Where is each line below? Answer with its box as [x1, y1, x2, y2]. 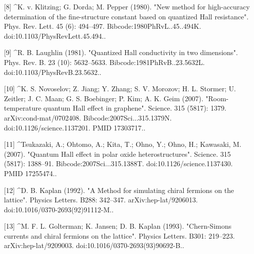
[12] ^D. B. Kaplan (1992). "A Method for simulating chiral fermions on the [4, 185, 234, 195]
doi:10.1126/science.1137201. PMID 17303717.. [4, 122, 146, 132]
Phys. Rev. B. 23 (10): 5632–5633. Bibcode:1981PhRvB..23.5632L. [4, 57, 205, 67]
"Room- [205, 93, 229, 103]
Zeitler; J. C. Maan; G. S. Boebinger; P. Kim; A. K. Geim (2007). [4, 93, 203, 103]
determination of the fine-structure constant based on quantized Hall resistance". [4, 11, 249, 21]
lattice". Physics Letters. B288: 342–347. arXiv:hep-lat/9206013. [4, 194, 198, 205]
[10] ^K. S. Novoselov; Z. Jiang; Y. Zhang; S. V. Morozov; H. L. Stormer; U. [4, 83, 236, 94]
